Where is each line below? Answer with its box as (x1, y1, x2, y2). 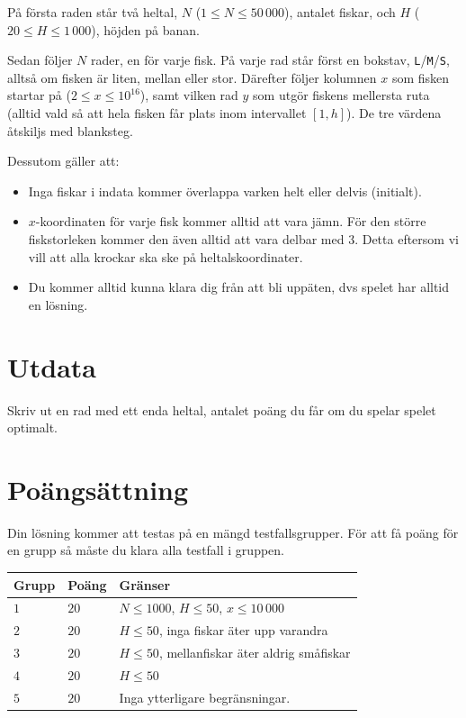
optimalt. (7, 418, 58, 437)
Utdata (7, 348, 97, 385)
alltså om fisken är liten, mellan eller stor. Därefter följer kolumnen (7, 68, 377, 86)
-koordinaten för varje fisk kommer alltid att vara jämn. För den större (35, 212, 426, 231)
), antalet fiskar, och (284, 3, 396, 21)
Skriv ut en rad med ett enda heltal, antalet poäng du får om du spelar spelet (7, 400, 436, 419)
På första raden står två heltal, (7, 3, 178, 21)
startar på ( (7, 86, 71, 105)
